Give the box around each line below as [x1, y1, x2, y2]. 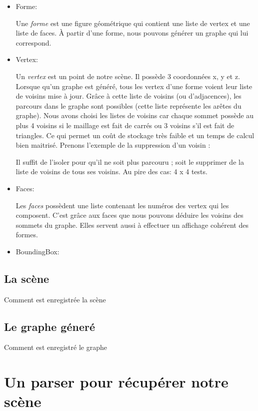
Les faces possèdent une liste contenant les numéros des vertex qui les [15, 200, 229, 210]
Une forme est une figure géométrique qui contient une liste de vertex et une [15, 18, 250, 28]
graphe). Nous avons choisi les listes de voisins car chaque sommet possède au [15, 110, 254, 121]
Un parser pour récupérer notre [4, 371, 228, 392]
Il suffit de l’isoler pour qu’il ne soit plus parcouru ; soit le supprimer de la [15, 156, 244, 167]
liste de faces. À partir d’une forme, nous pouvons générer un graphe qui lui [15, 28, 248, 38]
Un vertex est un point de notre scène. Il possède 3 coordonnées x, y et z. [15, 71, 240, 81]
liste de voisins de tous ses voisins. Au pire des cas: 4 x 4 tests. [15, 166, 207, 177]
